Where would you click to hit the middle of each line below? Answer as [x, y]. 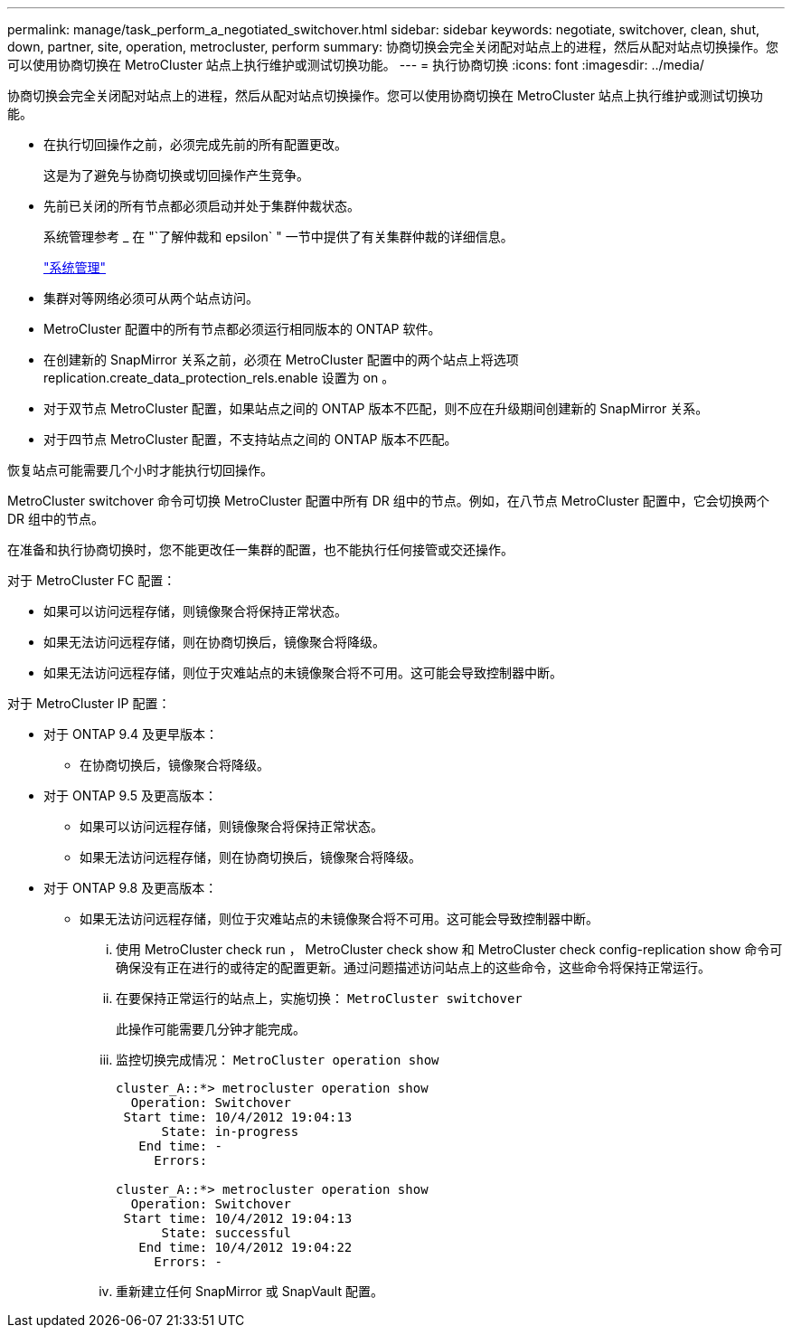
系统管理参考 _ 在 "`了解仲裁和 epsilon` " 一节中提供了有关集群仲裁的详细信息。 [278, 237]
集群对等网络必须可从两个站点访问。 [151, 298]
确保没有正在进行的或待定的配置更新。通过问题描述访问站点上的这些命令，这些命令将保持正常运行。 [413, 967]
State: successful [226, 1233]
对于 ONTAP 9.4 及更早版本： [131, 734]
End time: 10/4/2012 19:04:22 [245, 1247]
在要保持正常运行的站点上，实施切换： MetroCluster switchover [319, 998]
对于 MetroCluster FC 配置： [92, 580]
